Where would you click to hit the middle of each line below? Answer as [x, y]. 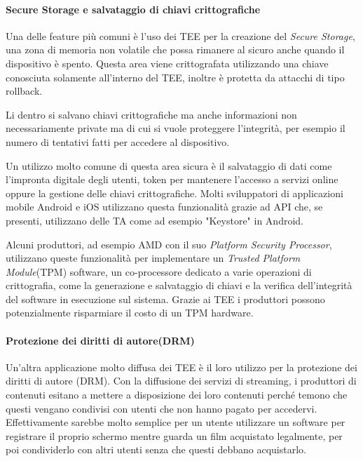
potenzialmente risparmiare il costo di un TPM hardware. [130, 313]
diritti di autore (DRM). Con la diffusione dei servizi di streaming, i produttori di [181, 381]
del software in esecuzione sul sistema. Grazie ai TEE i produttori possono [165, 299]
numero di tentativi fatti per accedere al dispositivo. [118, 141]
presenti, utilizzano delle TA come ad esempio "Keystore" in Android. [155, 220]
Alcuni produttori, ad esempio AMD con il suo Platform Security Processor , [169, 244]
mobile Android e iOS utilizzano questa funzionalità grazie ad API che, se [164, 207]
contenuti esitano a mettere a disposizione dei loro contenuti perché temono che [177, 395]
